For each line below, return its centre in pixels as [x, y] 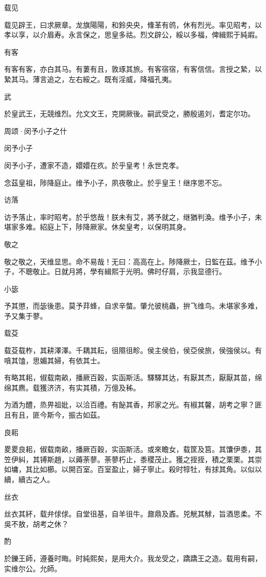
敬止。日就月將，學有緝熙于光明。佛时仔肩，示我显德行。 [129, 271]
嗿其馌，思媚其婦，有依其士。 [54, 360]
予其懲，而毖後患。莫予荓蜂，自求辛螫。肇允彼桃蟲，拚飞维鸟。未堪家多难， [133, 306]
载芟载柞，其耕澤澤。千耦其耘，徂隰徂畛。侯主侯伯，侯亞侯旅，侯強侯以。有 [133, 350]
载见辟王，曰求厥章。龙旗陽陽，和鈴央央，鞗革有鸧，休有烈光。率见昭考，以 [133, 24]
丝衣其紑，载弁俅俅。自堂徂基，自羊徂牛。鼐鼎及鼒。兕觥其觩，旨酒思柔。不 [133, 514]
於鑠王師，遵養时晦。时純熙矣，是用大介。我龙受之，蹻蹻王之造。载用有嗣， [133, 558]
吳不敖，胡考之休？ [36, 523]
